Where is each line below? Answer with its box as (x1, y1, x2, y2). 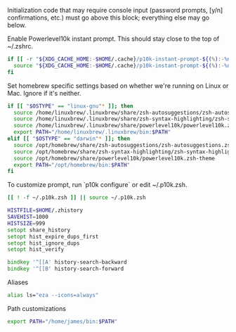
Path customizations (7, 304, 67, 312)
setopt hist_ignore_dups (7, 239, 80, 247)
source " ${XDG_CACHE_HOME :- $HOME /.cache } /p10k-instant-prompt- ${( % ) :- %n (13, 62, 231, 69)
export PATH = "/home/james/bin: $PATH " (7, 318, 118, 325)
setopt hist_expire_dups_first (7, 233, 99, 240)
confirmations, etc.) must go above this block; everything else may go (7, 13, 209, 22)
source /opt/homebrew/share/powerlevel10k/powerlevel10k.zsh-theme (13, 155, 216, 162)
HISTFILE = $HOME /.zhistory (7, 207, 83, 214)
